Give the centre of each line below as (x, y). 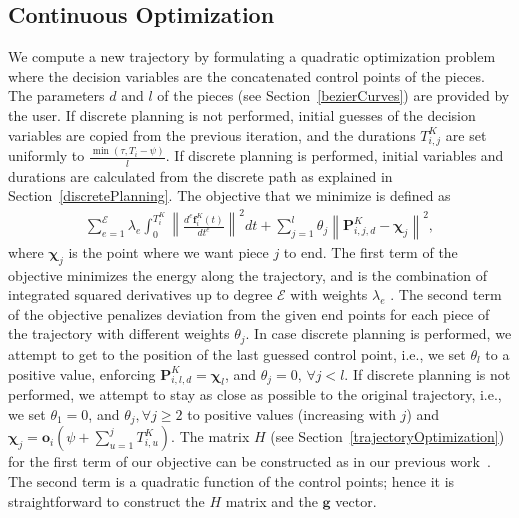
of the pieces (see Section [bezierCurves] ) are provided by (333, 95)
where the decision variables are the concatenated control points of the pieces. (246, 75)
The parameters (56, 95)
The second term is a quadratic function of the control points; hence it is (231, 480)
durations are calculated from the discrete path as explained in (200, 175)
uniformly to (46, 155)
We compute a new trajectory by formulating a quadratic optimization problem (252, 56)
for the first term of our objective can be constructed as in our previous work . (249, 461)
